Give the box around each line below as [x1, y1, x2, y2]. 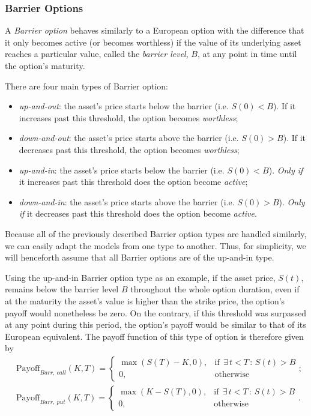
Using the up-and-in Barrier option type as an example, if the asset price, [5, 271, 276, 283]
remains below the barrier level [5, 283, 119, 295]
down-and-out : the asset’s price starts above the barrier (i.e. [19, 131, 239, 144]
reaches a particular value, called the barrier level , [5, 47, 189, 60]
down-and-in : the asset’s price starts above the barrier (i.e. [19, 195, 235, 208]
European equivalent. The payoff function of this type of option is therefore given [5, 330, 304, 342]
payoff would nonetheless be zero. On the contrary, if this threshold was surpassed [5, 306, 307, 319]
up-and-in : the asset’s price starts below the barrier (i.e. [19, 163, 225, 176]
